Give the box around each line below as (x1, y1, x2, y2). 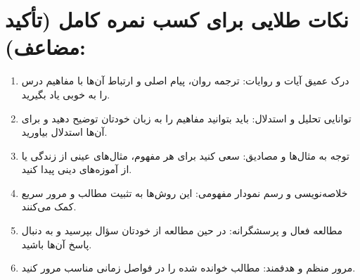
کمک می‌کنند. (21, 199, 77, 214)
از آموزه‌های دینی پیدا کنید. (21, 162, 132, 177)
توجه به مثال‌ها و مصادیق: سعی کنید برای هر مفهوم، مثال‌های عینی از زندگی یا (21, 148, 349, 163)
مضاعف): (5, 32, 86, 61)
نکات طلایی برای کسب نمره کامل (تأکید (5, 5, 349, 34)
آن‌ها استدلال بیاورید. (21, 125, 108, 139)
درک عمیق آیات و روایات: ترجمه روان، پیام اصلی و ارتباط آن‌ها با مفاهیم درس (21, 73, 349, 88)
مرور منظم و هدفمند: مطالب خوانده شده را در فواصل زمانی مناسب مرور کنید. (21, 260, 356, 275)
